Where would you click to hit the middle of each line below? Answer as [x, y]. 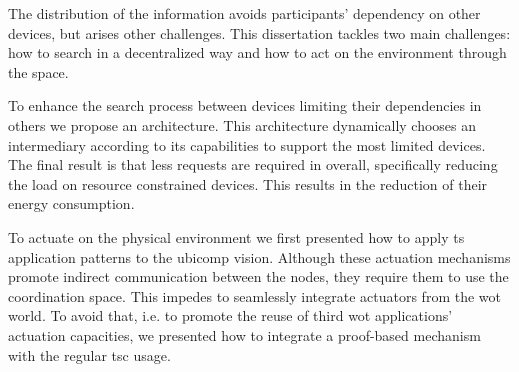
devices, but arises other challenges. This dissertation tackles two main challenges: [259, 32]
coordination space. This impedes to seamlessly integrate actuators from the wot [254, 295]
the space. [38, 71]
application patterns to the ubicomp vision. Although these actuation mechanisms [259, 256]
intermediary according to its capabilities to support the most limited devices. [247, 144]
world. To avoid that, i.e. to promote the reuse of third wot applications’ [230, 315]
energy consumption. [71, 203]
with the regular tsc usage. [89, 354]
